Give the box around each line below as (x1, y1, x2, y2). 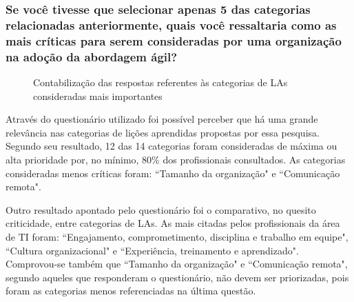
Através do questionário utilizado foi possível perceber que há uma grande (6, 112, 318, 126)
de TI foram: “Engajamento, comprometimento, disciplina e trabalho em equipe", (6, 229, 348, 243)
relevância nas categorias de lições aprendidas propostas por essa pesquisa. (6, 125, 320, 139)
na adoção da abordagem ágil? (6, 48, 178, 65)
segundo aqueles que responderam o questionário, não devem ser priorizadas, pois (6, 270, 349, 284)
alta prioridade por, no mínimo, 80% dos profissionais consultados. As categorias (6, 152, 346, 166)
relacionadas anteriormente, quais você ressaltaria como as (6, 16, 337, 33)
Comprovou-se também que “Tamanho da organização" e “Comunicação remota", (6, 256, 348, 271)
